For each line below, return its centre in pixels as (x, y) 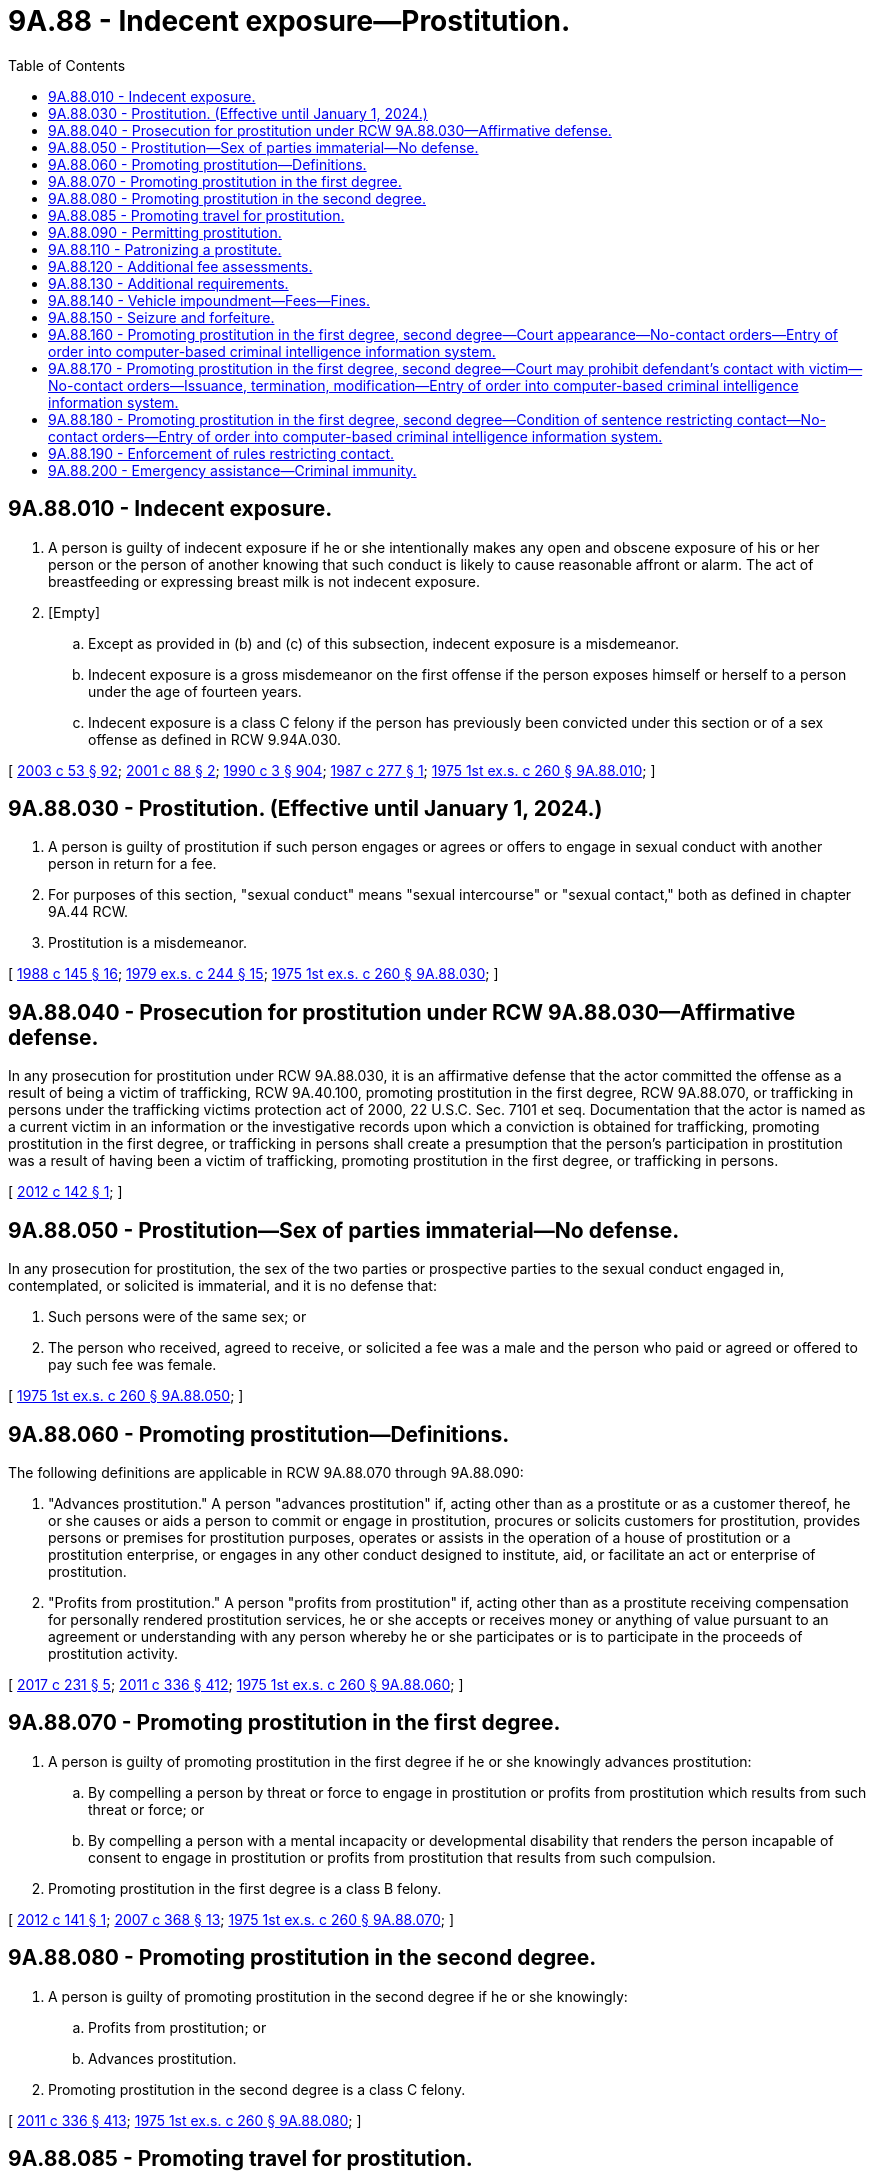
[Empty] (74, 612)
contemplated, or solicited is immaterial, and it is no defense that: (222, 1286)
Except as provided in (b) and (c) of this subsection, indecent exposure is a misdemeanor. (383, 643)
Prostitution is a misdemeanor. (147, 943)
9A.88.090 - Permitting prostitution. (165, 232)
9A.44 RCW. (88, 912)
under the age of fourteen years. (195, 691)
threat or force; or (146, 1809)
